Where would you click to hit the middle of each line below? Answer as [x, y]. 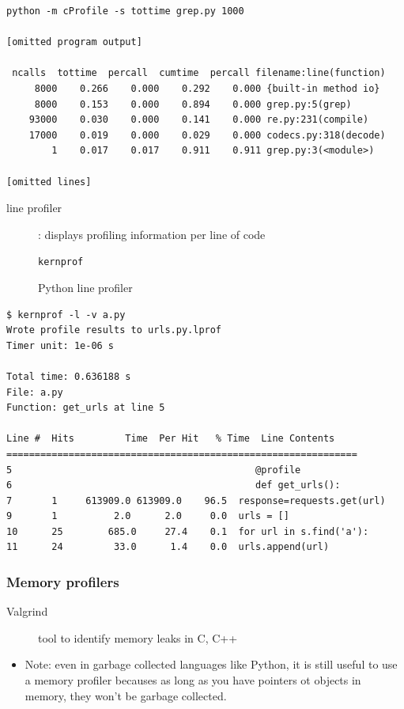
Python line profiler [85, 287]
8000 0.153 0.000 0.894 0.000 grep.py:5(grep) [193, 104]
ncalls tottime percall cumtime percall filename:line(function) [199, 73]
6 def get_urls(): [174, 485]
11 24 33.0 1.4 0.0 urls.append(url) [168, 547]
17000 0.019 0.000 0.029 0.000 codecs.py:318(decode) [207, 135]
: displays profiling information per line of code [152, 234]
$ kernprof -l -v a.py [66, 315]
